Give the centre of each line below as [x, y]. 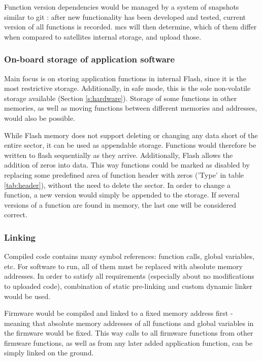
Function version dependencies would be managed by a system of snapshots [122, 7]
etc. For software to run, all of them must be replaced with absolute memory [123, 266]
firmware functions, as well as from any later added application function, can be [128, 342]
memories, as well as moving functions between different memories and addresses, [131, 108]
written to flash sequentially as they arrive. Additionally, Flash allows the [119, 155]
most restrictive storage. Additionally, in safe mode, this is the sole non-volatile [127, 88]
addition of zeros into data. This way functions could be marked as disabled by [127, 165]
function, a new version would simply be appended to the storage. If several [122, 195]
